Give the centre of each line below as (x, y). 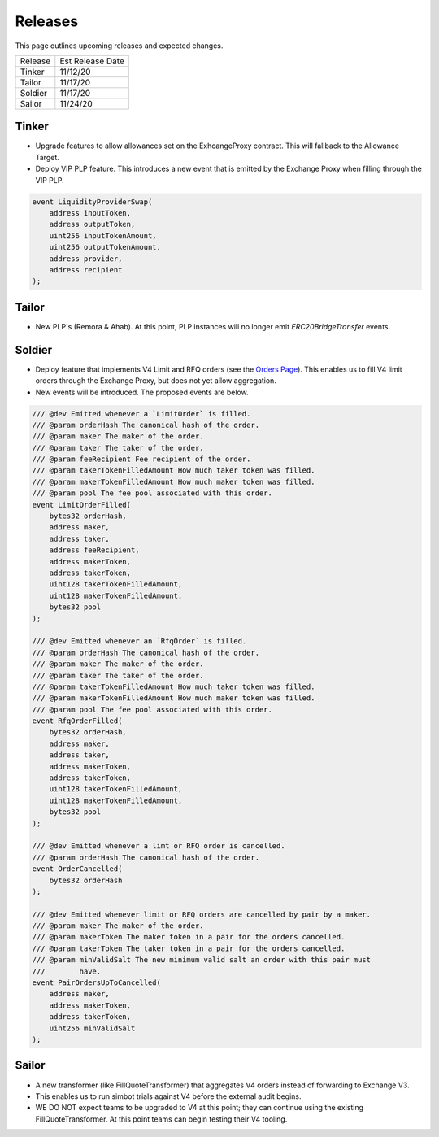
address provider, (86, 259)
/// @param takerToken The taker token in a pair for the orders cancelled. (189, 948)
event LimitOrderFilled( (82, 505)
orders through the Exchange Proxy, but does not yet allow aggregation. (156, 381)
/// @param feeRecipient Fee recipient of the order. (141, 459)
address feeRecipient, (94, 550)
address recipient (86, 270)
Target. (48, 157)
